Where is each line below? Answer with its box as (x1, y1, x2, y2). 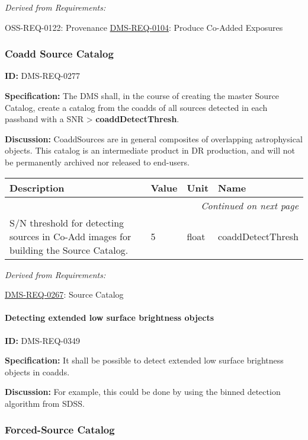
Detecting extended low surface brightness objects (5, 311, 214, 324)
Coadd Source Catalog (5, 46, 114, 61)
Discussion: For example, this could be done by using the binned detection (5, 385, 281, 398)
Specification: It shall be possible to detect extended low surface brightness (5, 354, 284, 366)
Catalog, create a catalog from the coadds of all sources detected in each (5, 101, 268, 113)
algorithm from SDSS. (5, 397, 85, 409)
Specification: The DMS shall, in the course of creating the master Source (5, 90, 280, 101)
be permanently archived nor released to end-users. (5, 155, 190, 168)
